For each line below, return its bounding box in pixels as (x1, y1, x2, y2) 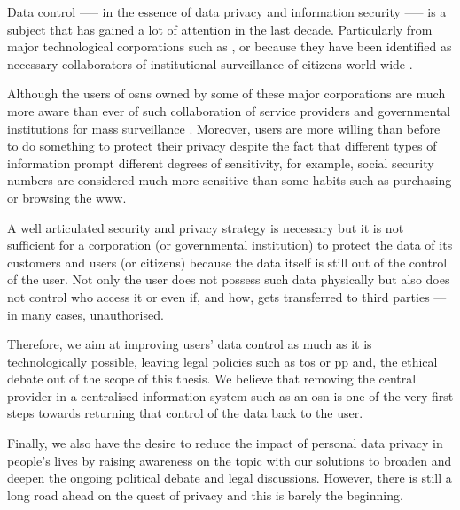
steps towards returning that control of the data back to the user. (7, 404, 363, 422)
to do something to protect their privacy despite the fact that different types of (7, 136, 437, 155)
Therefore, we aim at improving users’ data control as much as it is (7, 335, 372, 353)
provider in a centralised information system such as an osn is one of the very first (7, 386, 454, 405)
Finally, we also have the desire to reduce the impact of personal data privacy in (7, 434, 443, 452)
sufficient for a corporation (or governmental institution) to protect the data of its (7, 236, 453, 254)
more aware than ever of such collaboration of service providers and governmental (7, 101, 451, 120)
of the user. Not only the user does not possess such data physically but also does (7, 270, 450, 289)
